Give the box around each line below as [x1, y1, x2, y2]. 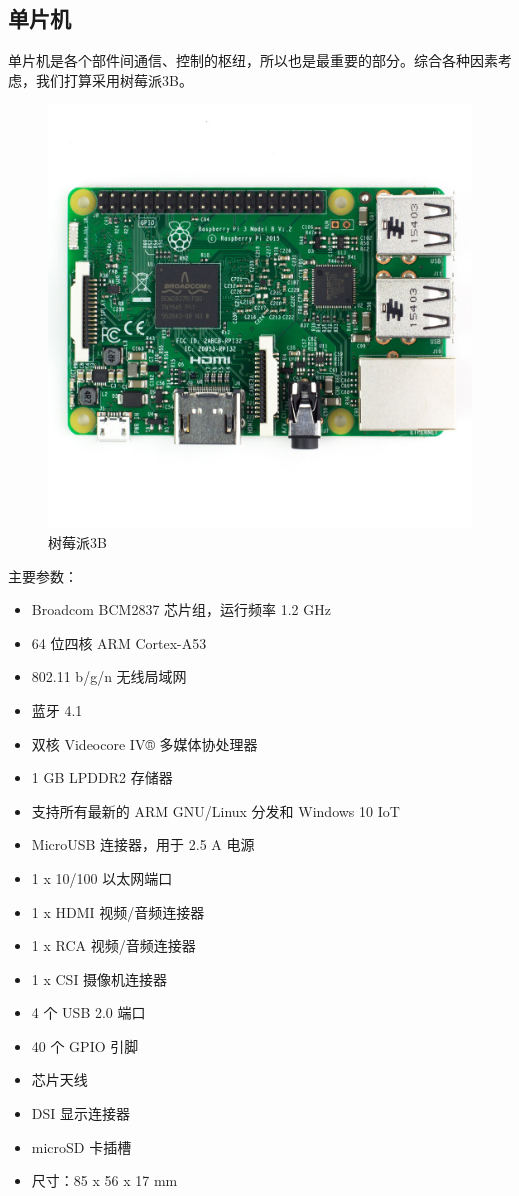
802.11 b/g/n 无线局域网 [31, 666, 187, 687]
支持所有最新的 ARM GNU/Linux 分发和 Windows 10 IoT [31, 800, 400, 821]
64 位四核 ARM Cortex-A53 [31, 632, 207, 653]
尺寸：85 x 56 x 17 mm [31, 1170, 178, 1191]
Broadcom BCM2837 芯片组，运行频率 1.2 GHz [31, 599, 331, 620]
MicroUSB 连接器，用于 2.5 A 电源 [31, 834, 255, 855]
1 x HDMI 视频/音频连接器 [31, 901, 205, 922]
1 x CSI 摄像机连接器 [31, 968, 168, 989]
